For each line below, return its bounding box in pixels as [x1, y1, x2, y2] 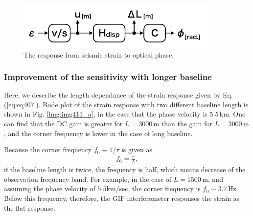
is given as [121, 144, 153, 155]
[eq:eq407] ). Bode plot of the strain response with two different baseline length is [6, 99, 249, 109]
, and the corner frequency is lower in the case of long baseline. [4, 128, 193, 138]
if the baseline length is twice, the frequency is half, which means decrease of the [4, 164, 246, 175]
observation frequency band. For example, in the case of [4, 174, 171, 184]
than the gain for [161, 118, 212, 128]
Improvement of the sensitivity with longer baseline [4, 70, 212, 82]
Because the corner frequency [4, 144, 92, 155]
